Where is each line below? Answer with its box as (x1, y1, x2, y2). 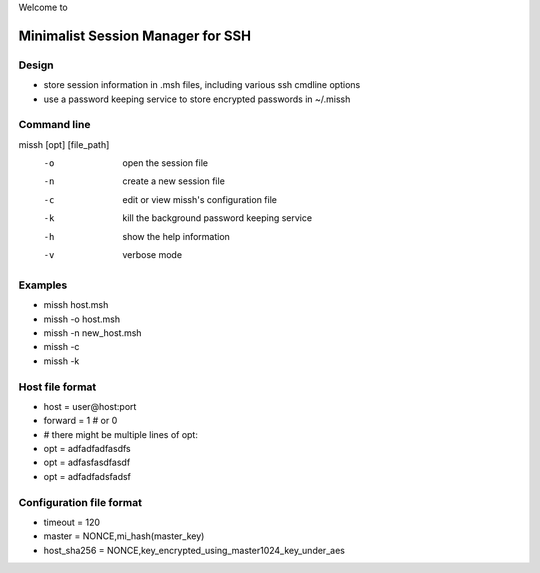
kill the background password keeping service (122, 212, 313, 224)
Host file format (18, 380, 97, 394)
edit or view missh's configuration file (122, 193, 277, 205)
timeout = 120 (43, 516, 100, 528)
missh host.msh (43, 299, 109, 311)
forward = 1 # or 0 (43, 415, 118, 427)
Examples (18, 278, 68, 292)
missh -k (43, 355, 80, 367)
